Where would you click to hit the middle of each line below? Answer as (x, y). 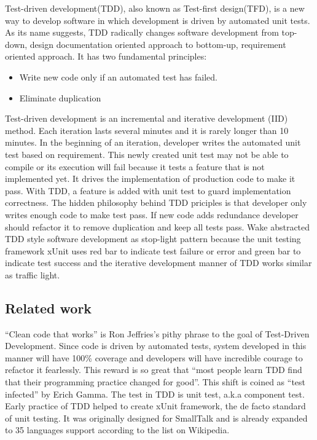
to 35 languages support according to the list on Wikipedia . (117, 430)
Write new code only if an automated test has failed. (118, 77)
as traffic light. (33, 274)
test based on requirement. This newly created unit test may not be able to (147, 154)
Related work (49, 308)
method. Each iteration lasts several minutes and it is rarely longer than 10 (147, 130)
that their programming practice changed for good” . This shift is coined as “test (155, 382)
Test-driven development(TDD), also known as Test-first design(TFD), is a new (155, 8)
